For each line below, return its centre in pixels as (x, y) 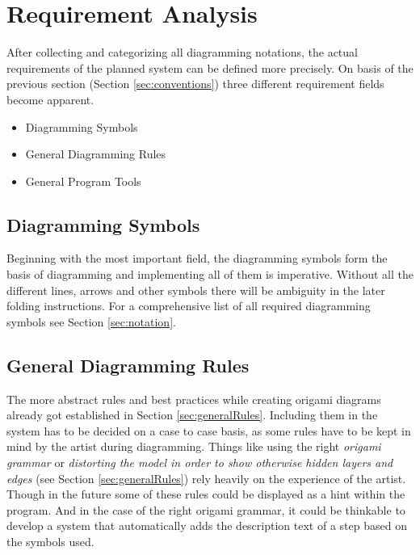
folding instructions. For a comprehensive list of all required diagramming (189, 306)
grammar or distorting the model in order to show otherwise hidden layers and (200, 462)
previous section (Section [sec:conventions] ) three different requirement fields (195, 84)
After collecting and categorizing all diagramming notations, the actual (182, 52)
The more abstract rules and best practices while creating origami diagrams (194, 399)
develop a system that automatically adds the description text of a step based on (207, 526)
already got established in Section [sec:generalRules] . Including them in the (192, 415)
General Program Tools (83, 181)
